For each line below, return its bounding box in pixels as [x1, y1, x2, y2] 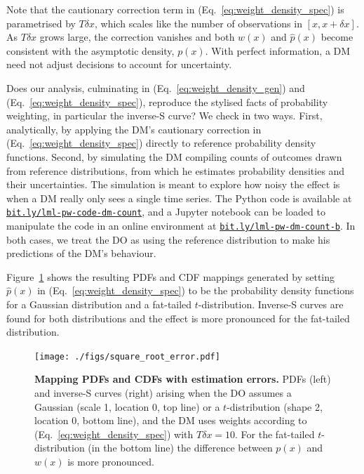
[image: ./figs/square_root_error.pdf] [34, 351, 220, 362]
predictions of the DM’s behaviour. [6, 246, 156, 261]
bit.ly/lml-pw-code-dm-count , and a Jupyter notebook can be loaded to [6, 204, 325, 219]
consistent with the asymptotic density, [6, 43, 175, 58]
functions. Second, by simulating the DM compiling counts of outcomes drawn [6, 149, 342, 164]
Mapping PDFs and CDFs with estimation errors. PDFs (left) [34, 371, 331, 386]
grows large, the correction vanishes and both [39, 29, 235, 44]
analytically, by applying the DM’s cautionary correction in [6, 121, 262, 136]
